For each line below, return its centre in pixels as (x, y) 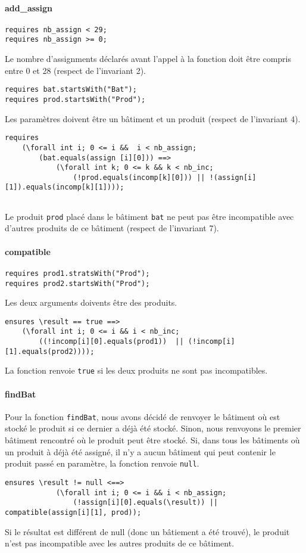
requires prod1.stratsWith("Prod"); (77, 273)
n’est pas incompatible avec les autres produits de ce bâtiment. (120, 543)
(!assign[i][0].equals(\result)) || (145, 503)
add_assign (29, 7)
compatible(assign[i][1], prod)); (73, 512)
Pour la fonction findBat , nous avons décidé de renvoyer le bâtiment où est (143, 416)
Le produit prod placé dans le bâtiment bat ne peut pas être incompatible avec (149, 216)
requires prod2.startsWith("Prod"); (77, 283)
